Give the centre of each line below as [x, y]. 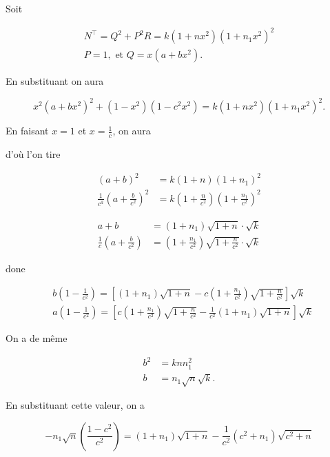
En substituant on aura [55, 81]
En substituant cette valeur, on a [75, 405]
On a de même [37, 338]
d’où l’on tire [33, 154]
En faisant [27, 131]
